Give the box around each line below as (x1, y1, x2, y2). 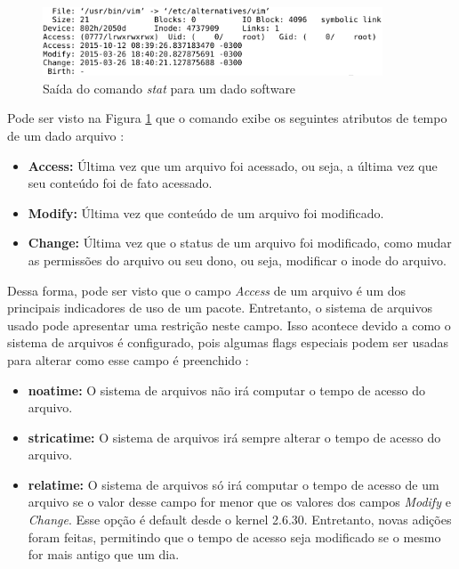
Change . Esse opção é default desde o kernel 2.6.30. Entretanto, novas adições (28, 510, 452, 529)
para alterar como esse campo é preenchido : (7, 350, 249, 369)
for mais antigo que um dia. (28, 545, 180, 564)
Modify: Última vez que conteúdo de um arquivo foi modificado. (28, 203, 384, 222)
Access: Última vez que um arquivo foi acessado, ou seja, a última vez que (28, 156, 438, 175)
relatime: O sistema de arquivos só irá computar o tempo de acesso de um (28, 475, 439, 493)
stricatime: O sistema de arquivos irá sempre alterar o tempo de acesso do (28, 427, 441, 446)
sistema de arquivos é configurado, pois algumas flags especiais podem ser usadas (7, 333, 448, 352)
